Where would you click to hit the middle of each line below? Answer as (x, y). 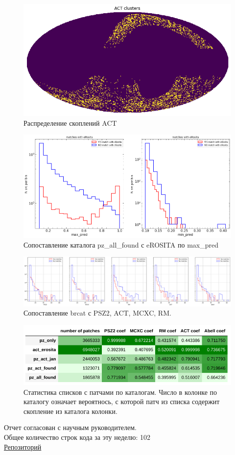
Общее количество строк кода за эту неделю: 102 (77, 437)
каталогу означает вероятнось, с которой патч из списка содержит (122, 401)
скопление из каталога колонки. (70, 411)
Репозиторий (23, 446)
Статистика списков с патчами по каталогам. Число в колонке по (120, 392)
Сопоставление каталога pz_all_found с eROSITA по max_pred (121, 244)
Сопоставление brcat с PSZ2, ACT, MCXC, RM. (97, 313)
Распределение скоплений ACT (70, 123)
